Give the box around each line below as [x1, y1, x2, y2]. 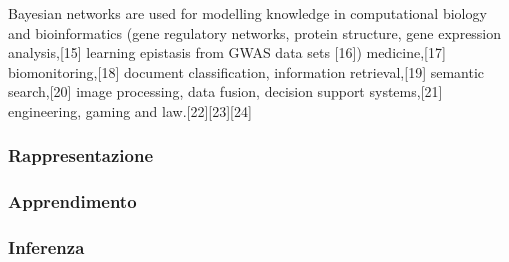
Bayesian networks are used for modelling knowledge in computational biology [8, 3, 487, 23]
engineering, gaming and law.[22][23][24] [8, 100, 252, 121]
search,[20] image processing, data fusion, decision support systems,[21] [8, 81, 443, 102]
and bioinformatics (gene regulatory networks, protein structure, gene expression [8, 22, 502, 43]
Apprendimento [8, 189, 137, 214]
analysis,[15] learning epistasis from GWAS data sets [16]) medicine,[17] [8, 42, 446, 63]
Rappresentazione [8, 143, 154, 168]
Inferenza [8, 235, 85, 260]
